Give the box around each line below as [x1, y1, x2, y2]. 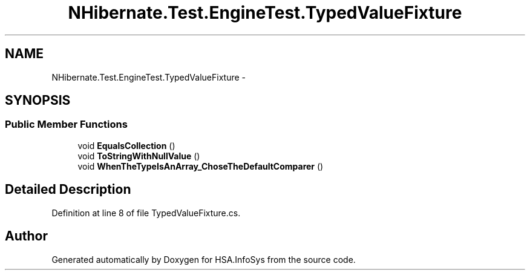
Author [5, 228, 48, 244]
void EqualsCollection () [77, 140, 175, 151]
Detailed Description [5, 182, 131, 197]
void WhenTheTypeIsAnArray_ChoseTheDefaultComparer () [77, 161, 324, 171]
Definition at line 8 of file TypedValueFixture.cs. [51, 207, 241, 218]
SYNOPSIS [5, 93, 71, 108]
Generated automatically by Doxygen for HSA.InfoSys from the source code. [51, 254, 356, 265]
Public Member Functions [5, 118, 128, 131]
